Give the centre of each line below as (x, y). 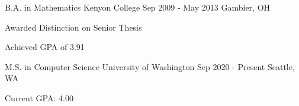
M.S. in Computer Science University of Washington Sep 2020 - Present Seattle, (150, 66)
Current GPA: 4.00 (39, 97)
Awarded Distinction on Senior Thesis (73, 27)
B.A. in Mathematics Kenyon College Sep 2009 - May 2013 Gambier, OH (138, 7)
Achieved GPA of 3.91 (45, 47)
